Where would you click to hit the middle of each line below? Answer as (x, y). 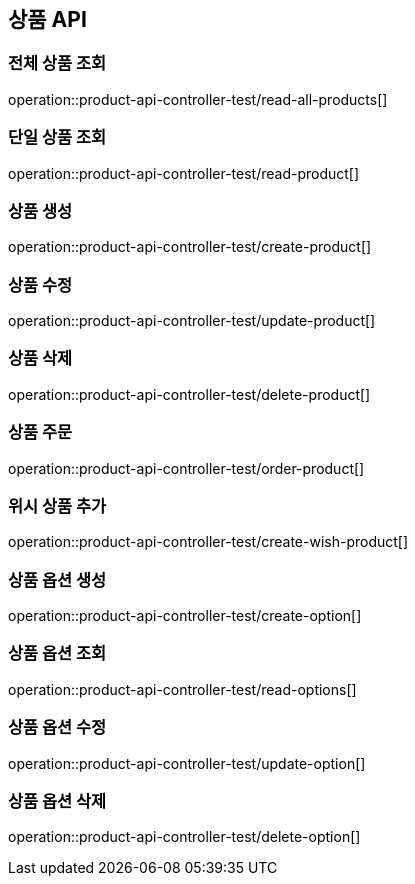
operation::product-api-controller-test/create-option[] (185, 616)
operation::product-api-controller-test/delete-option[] (184, 837)
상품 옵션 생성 (57, 579)
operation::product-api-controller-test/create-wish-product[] (208, 542)
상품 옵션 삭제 (57, 800)
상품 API (47, 19)
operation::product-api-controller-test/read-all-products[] (198, 99)
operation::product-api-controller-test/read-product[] (184, 173)
